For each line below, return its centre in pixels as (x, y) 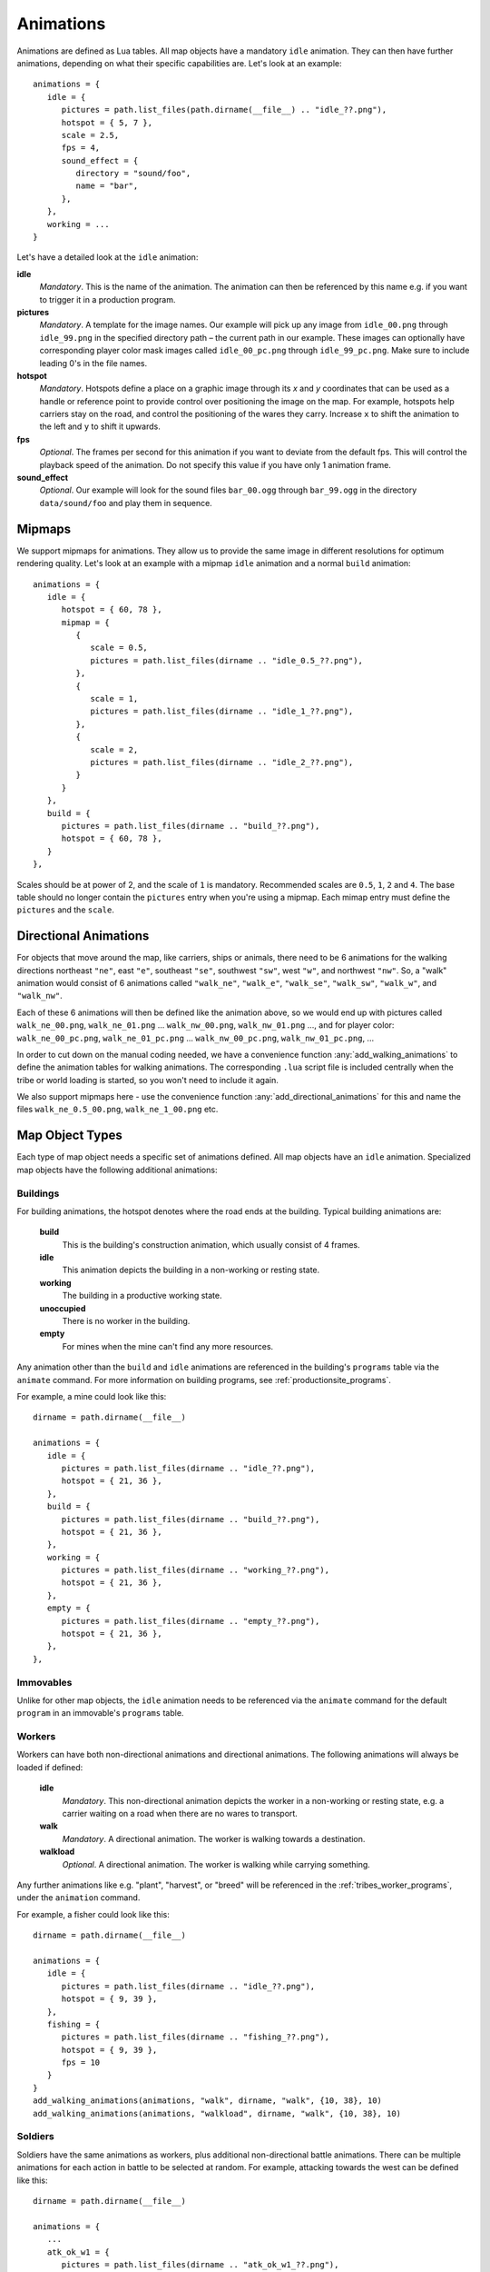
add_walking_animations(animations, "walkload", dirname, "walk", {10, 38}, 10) (217, 2113)
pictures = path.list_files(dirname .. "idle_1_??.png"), (222, 712)
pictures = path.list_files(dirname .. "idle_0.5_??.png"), (226, 660)
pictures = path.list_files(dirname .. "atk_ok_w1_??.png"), (200, 2264)
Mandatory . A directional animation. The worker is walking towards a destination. (214, 1839)
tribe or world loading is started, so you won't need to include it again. (147, 1080)
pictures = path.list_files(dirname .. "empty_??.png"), (191, 1621)
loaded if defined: (50, 1767)
